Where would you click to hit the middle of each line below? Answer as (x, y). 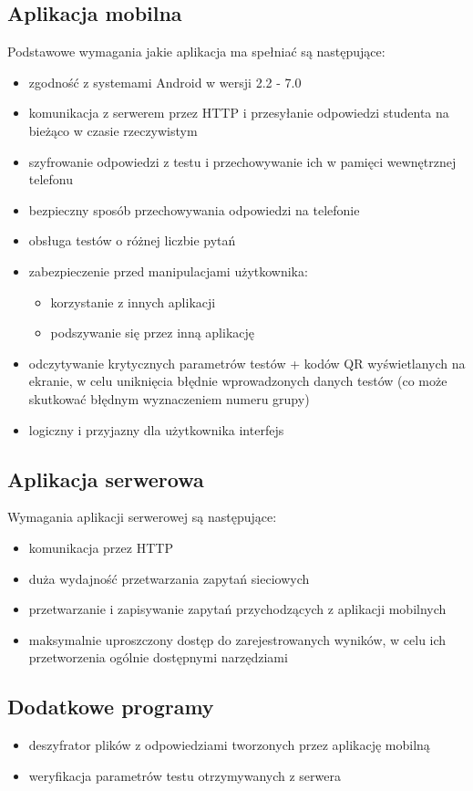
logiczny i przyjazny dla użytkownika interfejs (156, 429)
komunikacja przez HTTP (101, 547)
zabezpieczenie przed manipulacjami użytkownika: (168, 271)
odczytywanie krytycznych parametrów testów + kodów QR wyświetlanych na (247, 363)
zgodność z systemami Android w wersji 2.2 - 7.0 (165, 82)
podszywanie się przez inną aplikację (153, 333)
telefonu (51, 179)
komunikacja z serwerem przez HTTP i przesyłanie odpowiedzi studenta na (239, 113)
